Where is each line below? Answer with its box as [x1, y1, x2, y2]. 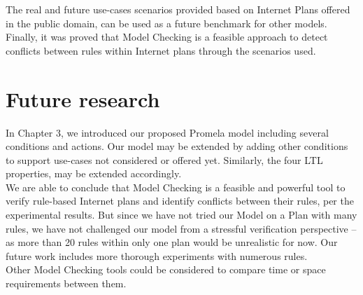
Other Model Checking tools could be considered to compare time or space [6, 262, 326, 277]
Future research [6, 84, 160, 113]
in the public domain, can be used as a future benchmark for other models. [6, 15, 327, 30]
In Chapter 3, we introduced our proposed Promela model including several [6, 125, 329, 139]
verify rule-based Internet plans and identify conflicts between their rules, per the [6, 193, 354, 208]
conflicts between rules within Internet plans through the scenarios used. [6, 43, 316, 57]
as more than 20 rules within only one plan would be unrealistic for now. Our [6, 235, 338, 249]
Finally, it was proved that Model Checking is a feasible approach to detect [6, 29, 328, 44]
